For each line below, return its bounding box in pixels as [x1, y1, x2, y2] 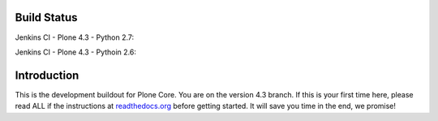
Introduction [15, 68, 79, 82]
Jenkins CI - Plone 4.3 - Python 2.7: [15, 32, 135, 42]
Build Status [15, 11, 78, 24]
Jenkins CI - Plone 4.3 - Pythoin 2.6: [15, 47, 137, 57]
